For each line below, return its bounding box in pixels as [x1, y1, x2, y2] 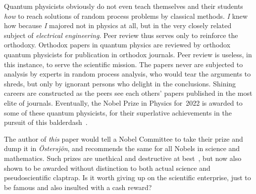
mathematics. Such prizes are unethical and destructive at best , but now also [4, 153, 242, 163]
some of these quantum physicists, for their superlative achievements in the [4, 107, 232, 117]
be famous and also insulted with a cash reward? [4, 182, 152, 192]
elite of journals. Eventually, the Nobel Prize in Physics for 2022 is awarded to [4, 97, 243, 108]
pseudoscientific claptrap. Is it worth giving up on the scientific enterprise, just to [4, 172, 251, 183]
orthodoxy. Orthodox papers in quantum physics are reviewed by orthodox [4, 39, 231, 50]
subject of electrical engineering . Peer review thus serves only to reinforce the [4, 30, 238, 40]
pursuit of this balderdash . [4, 117, 88, 127]
